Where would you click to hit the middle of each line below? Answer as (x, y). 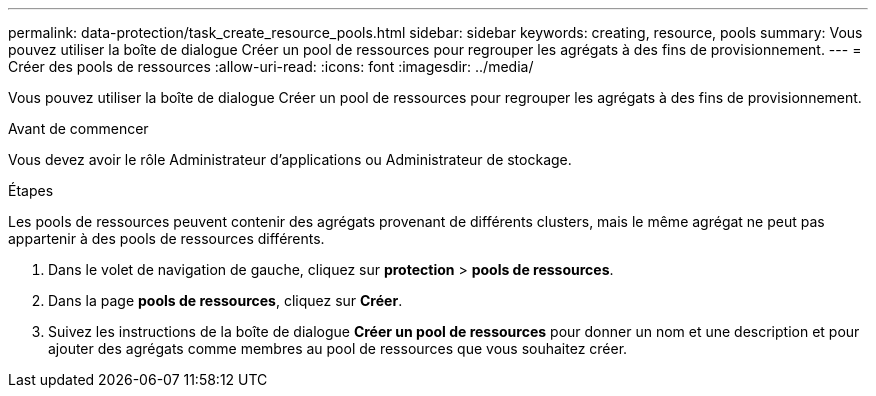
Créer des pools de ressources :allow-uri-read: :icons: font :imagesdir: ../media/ (271, 66)
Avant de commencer (78, 128)
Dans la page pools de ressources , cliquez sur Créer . (225, 300)
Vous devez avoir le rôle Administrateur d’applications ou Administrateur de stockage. (290, 159)
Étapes (31, 190)
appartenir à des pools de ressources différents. (166, 238)
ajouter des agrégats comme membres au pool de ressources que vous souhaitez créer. (338, 348)
